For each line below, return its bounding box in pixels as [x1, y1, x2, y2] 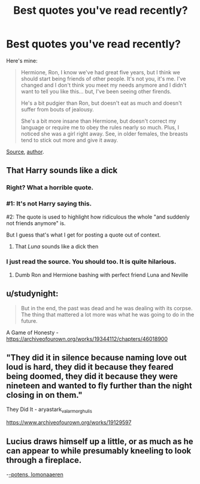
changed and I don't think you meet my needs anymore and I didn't [20, 81, 187, 89]
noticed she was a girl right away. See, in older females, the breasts [20, 130, 189, 137]
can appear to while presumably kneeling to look [6, 446, 192, 456]
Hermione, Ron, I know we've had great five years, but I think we [20, 68, 181, 75]
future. [20, 317, 38, 324]
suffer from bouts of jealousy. [20, 105, 94, 113]
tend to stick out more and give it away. [20, 136, 119, 144]
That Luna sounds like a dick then [14, 243, 99, 250]
